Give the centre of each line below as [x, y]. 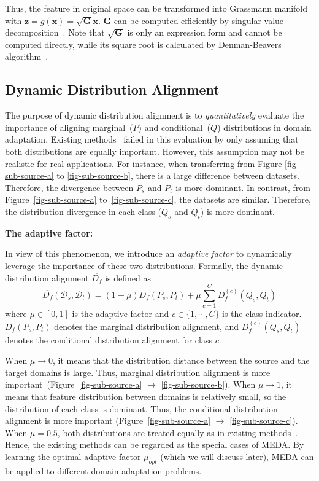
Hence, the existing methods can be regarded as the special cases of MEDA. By [155, 444]
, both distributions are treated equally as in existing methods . [178, 432]
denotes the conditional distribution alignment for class [109, 339]
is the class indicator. [262, 314]
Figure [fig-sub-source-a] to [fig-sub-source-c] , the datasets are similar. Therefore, [158, 199]
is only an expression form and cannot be [205, 32]
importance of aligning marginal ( [69, 127]
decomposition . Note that [55, 32]
